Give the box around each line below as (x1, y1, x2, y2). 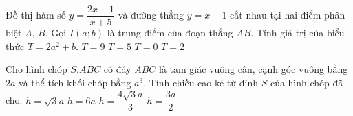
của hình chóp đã (270, 75, 343, 89)
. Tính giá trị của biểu (250, 25, 345, 40)
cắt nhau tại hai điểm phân (230, 8, 345, 22)
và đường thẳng (118, 8, 184, 22)
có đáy (103, 62, 131, 76)
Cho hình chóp (6, 62, 67, 76)
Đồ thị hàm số (6, 8, 66, 22)
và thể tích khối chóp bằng (19, 75, 131, 89)
